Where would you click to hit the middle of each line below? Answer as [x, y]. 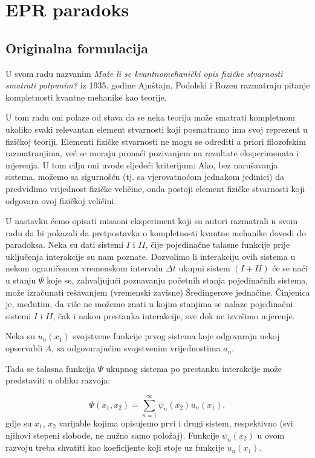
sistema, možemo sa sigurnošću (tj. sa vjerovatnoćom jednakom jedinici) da [145, 177]
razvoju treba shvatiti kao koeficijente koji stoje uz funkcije [115, 447]
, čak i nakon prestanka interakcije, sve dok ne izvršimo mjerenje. [174, 315]
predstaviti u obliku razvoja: [58, 380]
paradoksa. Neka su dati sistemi [65, 244]
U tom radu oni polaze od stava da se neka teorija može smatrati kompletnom [151, 117]
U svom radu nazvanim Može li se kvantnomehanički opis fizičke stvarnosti [144, 73]
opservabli [24, 348]
